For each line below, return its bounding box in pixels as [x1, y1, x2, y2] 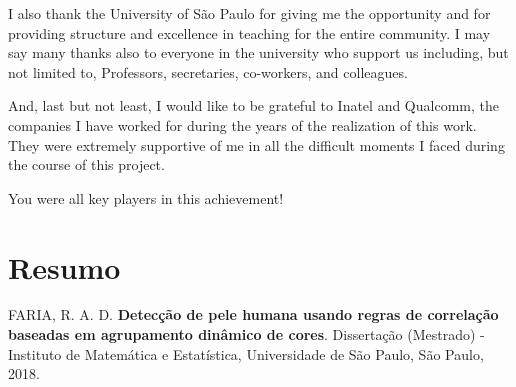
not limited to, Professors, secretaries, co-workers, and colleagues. [8, 61, 408, 82]
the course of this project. [8, 154, 165, 175]
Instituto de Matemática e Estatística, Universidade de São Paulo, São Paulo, [8, 343, 484, 364]
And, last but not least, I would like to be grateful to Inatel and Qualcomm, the [8, 95, 499, 116]
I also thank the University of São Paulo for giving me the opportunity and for [8, 3, 491, 23]
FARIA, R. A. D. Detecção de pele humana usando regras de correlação [8, 304, 499, 325]
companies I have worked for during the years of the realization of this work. [8, 114, 477, 135]
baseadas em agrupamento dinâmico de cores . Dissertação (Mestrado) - [8, 324, 485, 345]
